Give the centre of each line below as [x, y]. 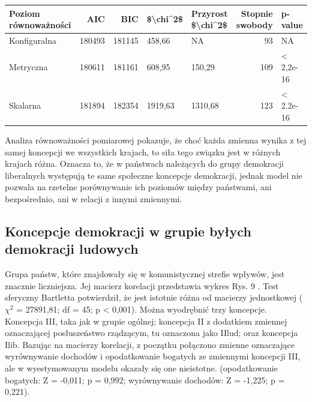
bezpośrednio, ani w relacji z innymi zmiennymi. [94, 199]
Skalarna [25, 105]
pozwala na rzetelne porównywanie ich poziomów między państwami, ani [138, 187]
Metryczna [28, 67]
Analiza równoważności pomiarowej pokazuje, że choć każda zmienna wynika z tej [156, 140]
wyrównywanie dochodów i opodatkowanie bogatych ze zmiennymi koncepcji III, [153, 356]
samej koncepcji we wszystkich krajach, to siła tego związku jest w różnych [143, 151]
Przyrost [209, 13]
